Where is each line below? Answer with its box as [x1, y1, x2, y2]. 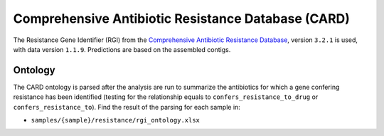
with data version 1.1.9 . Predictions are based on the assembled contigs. [13, 45, 231, 53]
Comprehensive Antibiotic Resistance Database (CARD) [13, 11, 350, 26]
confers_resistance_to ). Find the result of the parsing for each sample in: [13, 103, 241, 111]
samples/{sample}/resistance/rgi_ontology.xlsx [31, 116, 201, 125]
